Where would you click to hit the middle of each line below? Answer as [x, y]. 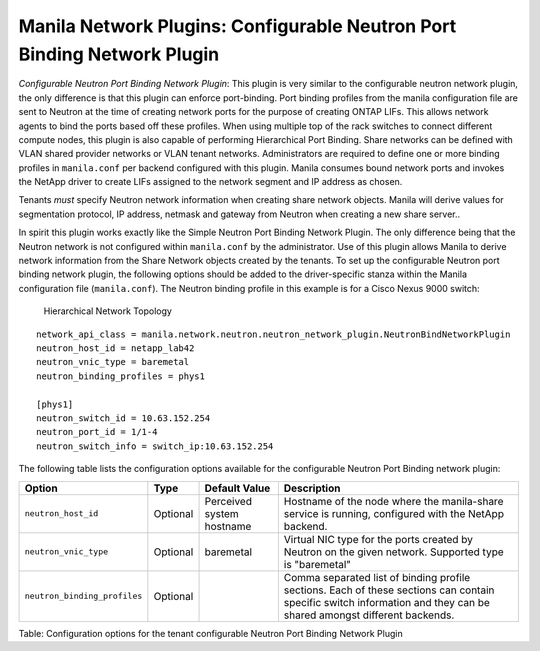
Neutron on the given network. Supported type [393, 552]
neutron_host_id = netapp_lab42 [115, 348]
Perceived [228, 501]
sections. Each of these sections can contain [389, 590]
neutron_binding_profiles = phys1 [120, 376]
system [221, 513]
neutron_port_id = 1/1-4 [97, 432]
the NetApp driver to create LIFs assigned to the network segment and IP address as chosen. [210, 182]
